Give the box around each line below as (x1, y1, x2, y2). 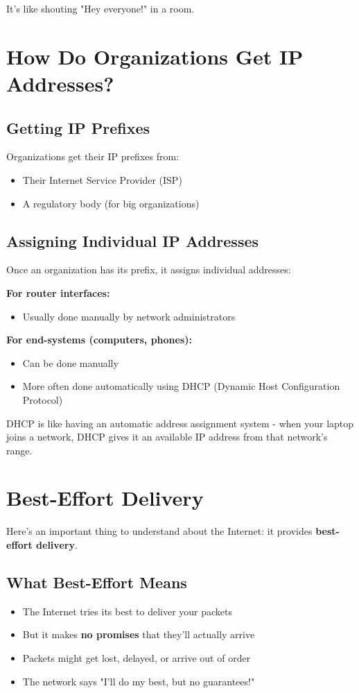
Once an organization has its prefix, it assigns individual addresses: (6, 262, 291, 277)
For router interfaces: (6, 285, 110, 300)
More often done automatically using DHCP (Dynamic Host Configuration (22, 379, 340, 393)
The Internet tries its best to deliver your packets (22, 604, 232, 618)
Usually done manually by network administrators (22, 309, 236, 323)
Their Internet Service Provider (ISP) (22, 172, 182, 187)
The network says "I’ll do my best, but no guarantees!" (22, 674, 255, 688)
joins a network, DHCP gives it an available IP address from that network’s (6, 429, 328, 444)
